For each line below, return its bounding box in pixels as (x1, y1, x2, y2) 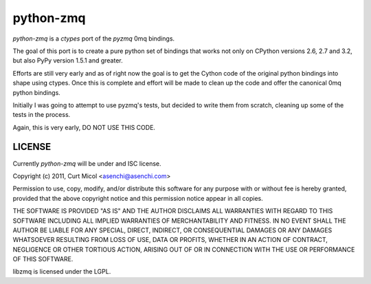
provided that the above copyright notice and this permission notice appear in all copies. (12, 194, 264, 202)
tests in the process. (12, 111, 71, 119)
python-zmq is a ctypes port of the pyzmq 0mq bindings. (12, 34, 175, 43)
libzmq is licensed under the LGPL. (12, 267, 111, 276)
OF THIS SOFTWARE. (12, 255, 74, 263)
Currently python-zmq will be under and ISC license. (12, 159, 161, 168)
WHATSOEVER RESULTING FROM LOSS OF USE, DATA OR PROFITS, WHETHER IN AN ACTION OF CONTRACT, (12, 236, 328, 244)
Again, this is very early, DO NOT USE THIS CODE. (12, 123, 156, 131)
